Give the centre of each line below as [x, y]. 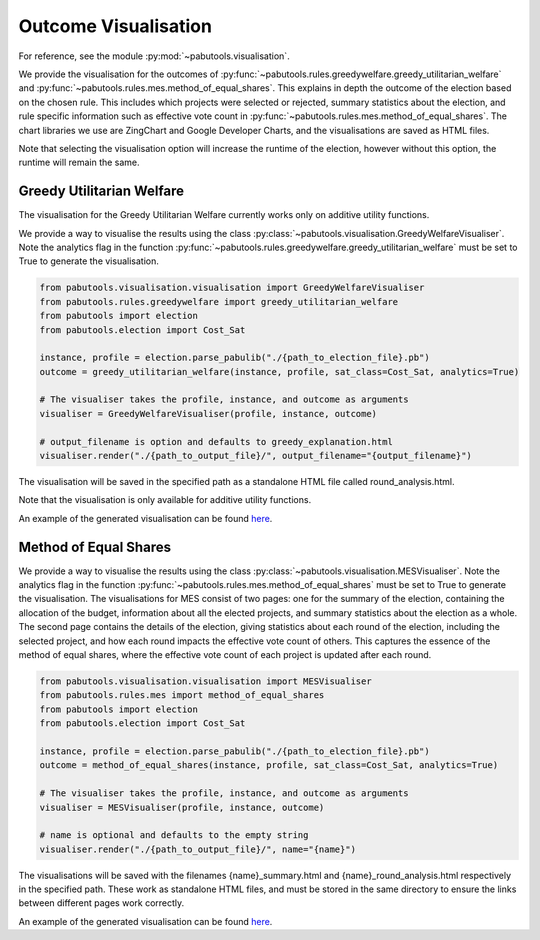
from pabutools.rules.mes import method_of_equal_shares [182, 695]
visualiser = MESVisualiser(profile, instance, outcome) [182, 807]
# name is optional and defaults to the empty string [174, 835]
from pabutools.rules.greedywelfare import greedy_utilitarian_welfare [219, 301]
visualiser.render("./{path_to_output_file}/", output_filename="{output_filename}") [255, 456]
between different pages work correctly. [101, 903]
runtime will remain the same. [79, 162]
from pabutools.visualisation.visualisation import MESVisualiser [205, 681]
